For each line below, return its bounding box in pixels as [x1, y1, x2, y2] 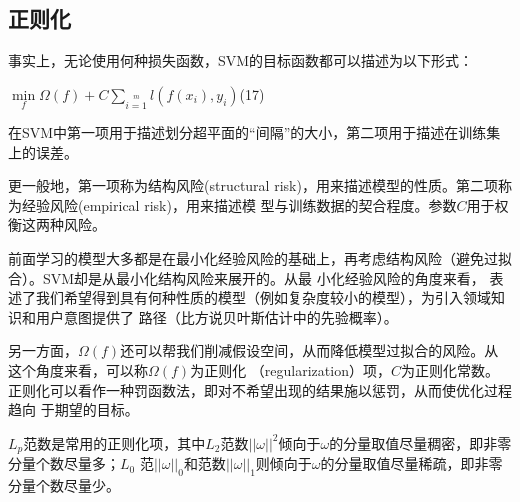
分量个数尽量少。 [8, 474, 120, 495]
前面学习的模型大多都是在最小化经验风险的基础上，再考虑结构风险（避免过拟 [8, 247, 512, 268]
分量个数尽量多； [8, 453, 120, 474]
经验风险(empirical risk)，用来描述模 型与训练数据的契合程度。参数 [21, 194, 457, 215]
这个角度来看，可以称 [8, 359, 148, 380]
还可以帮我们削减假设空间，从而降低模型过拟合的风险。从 [120, 340, 499, 361]
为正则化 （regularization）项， [190, 359, 391, 380]
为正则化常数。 [400, 359, 499, 380]
